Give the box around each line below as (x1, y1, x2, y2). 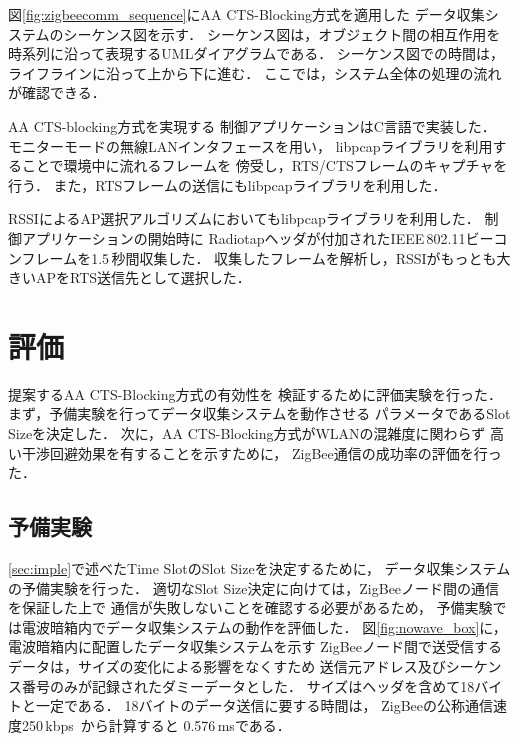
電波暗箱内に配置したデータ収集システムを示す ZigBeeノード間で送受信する (8, 636, 503, 657)
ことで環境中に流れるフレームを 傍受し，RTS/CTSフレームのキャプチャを (21, 155, 508, 176)
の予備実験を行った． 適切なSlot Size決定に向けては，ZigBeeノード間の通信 (8, 577, 500, 598)
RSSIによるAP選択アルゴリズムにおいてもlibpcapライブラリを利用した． (8, 208, 480, 229)
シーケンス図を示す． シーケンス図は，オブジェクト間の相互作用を (63, 23, 501, 44)
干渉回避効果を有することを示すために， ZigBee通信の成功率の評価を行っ (21, 442, 502, 463)
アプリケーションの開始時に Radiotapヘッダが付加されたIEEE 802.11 (21, 227, 466, 248)
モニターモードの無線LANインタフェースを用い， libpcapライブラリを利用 (8, 135, 493, 156)
